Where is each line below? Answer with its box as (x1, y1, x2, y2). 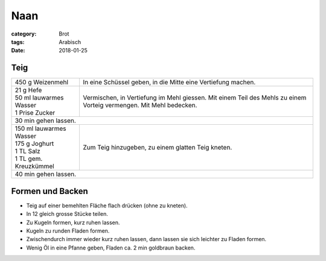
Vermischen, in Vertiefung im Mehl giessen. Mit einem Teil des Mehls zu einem (83, 93, 307, 102)
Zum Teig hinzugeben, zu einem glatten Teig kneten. (83, 143, 232, 152)
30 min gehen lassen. (14, 116, 77, 125)
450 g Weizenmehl (14, 78, 69, 87)
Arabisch (59, 38, 81, 45)
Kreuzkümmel (14, 162, 54, 171)
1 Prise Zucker (14, 108, 56, 117)
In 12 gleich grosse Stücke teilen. (26, 210, 108, 218)
